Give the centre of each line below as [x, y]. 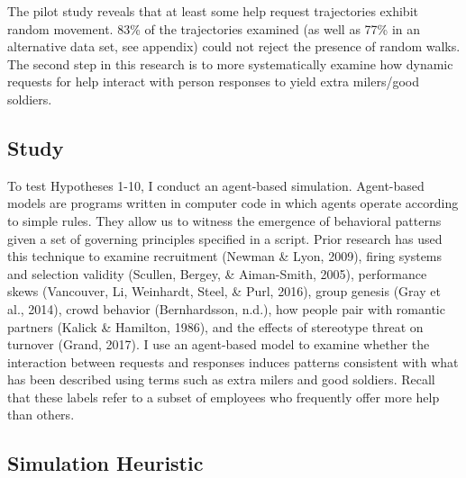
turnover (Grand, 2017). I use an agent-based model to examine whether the [219, 344]
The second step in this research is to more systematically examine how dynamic [230, 63]
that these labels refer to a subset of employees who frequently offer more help [224, 397]
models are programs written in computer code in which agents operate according [233, 203]
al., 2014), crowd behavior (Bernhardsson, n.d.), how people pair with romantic [226, 308]
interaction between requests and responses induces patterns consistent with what [233, 361]
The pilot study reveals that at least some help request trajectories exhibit [213, 11]
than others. [41, 415]
